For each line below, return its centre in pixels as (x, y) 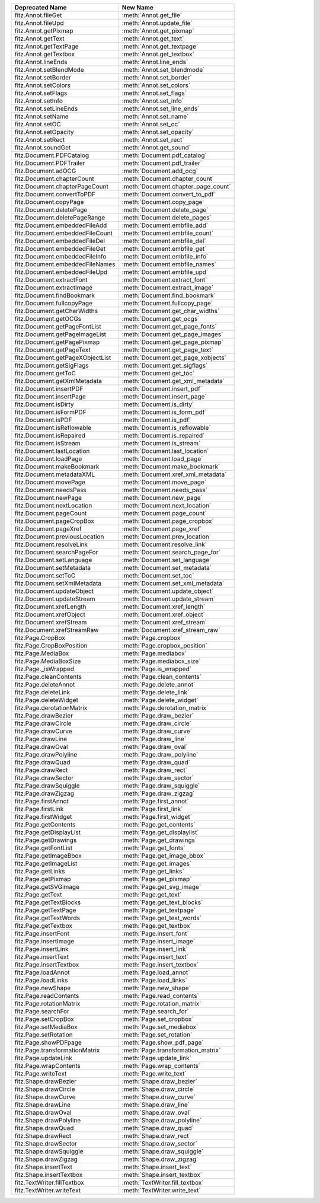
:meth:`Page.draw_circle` (157, 723)
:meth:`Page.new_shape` (156, 988)
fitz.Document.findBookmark (55, 295)
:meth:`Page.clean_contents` (161, 677)
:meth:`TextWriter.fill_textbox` (163, 1183)
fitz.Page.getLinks (40, 871)
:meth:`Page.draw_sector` (158, 778)
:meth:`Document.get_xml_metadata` (173, 381)
